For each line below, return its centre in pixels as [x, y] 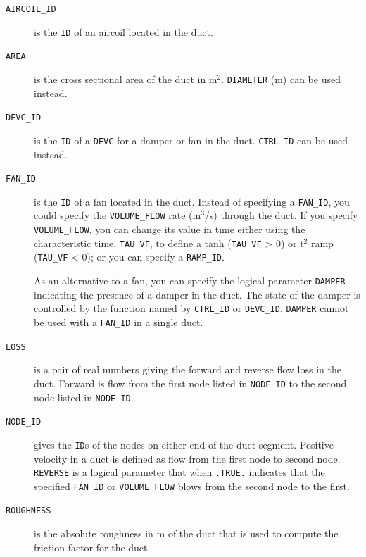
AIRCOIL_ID [31, 9]
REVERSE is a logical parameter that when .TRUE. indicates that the [179, 472]
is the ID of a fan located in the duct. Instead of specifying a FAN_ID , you [192, 201]
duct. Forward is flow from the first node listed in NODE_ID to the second [190, 383]
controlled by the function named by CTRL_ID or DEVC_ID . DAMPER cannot [191, 308]
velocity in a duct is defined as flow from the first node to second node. [187, 458]
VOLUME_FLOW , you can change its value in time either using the [170, 229]
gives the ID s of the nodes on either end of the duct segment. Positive [184, 444]
